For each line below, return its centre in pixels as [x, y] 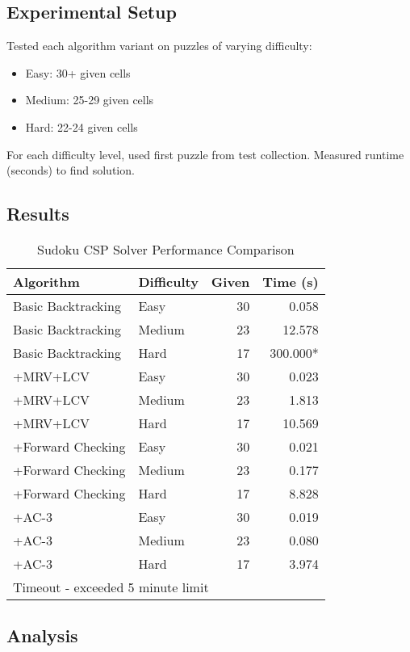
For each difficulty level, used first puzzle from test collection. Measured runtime [205, 154]
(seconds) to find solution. [71, 170]
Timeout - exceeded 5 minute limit [111, 587]
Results [38, 214]
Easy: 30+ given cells [78, 72]
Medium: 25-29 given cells [90, 100]
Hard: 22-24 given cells [82, 126]
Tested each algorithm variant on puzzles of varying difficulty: [159, 46]
